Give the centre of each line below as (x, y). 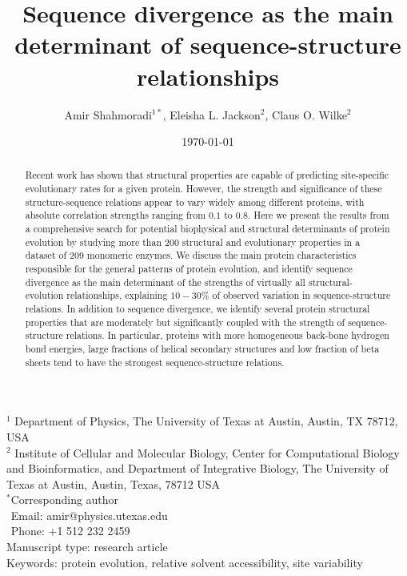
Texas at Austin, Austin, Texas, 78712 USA (114, 483)
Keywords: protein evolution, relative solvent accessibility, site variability (185, 562)
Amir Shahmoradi (108, 114)
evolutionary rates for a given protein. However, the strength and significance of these (203, 189)
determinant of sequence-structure (208, 44)
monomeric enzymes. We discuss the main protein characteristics (221, 255)
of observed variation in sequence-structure (301, 295)
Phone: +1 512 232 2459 (70, 531)
